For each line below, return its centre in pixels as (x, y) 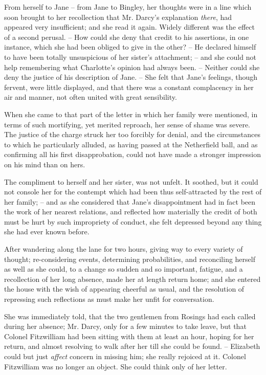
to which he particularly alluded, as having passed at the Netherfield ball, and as (131, 144)
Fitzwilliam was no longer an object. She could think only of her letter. (116, 366)
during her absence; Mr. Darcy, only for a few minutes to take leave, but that (125, 326)
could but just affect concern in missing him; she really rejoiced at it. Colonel (125, 356)
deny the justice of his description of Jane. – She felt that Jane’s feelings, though (131, 77)
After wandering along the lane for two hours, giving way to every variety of (124, 249)
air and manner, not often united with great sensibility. (91, 97)
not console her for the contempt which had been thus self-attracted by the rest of (133, 192)
